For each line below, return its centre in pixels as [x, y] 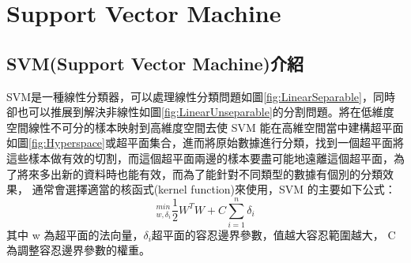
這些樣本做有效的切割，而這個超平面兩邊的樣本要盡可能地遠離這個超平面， [200, 158]
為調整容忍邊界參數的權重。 [78, 250]
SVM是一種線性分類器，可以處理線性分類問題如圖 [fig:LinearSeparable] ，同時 [201, 96]
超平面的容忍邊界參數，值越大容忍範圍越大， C [273, 234]
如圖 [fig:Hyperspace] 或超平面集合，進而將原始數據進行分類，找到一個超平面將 [205, 143]
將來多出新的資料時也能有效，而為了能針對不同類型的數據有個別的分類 [200, 173]
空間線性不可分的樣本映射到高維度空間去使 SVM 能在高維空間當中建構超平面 [205, 127]
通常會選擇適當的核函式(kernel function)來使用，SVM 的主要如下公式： [214, 189]
